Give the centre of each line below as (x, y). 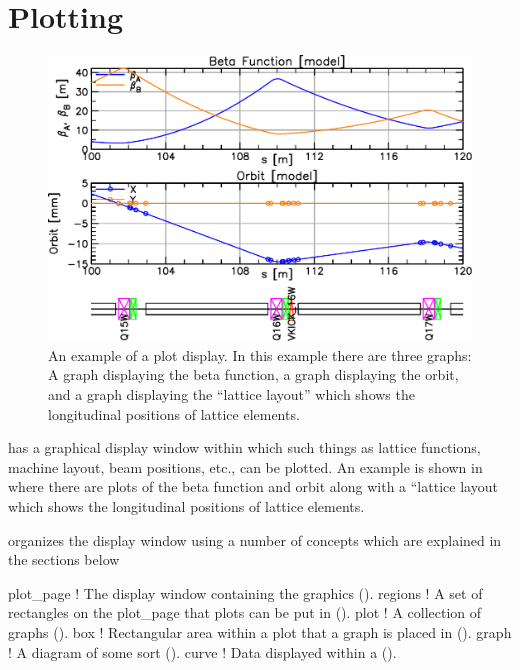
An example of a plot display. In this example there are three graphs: (260, 354)
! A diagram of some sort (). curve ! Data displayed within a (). (202, 651)
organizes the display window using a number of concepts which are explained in (255, 539)
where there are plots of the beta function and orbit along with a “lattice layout (253, 486)
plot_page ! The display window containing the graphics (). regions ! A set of (245, 592)
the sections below (64, 559)
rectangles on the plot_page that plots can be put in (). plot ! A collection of (245, 612)
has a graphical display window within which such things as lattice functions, (244, 447)
